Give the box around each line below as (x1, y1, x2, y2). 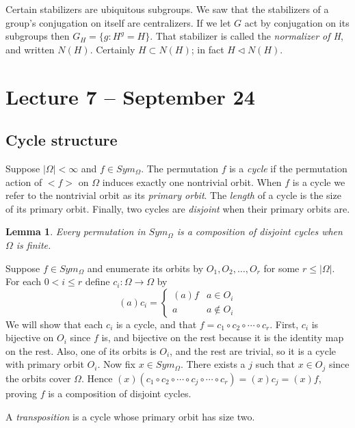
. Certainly (90, 42, 135, 56)
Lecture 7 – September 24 (5, 82, 255, 110)
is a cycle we (292, 174, 345, 189)
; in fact (191, 42, 224, 56)
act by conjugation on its (244, 15, 350, 29)
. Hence (81, 371, 113, 385)
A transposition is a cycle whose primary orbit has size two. (5, 409, 255, 423)
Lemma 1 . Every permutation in (5, 224, 146, 239)
